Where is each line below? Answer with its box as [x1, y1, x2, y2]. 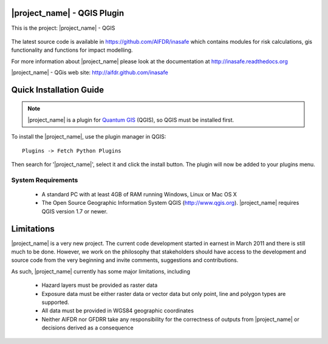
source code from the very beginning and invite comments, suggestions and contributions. [11, 256, 239, 264]
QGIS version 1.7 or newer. [41, 207, 108, 215]
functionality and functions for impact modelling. [11, 46, 133, 54]
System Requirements [11, 176, 78, 184]
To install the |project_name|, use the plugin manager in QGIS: [11, 133, 166, 140]
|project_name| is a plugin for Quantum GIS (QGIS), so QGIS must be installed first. [27, 116, 234, 123]
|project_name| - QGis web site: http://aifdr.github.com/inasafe [11, 69, 168, 76]
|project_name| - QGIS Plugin [11, 8, 125, 18]
